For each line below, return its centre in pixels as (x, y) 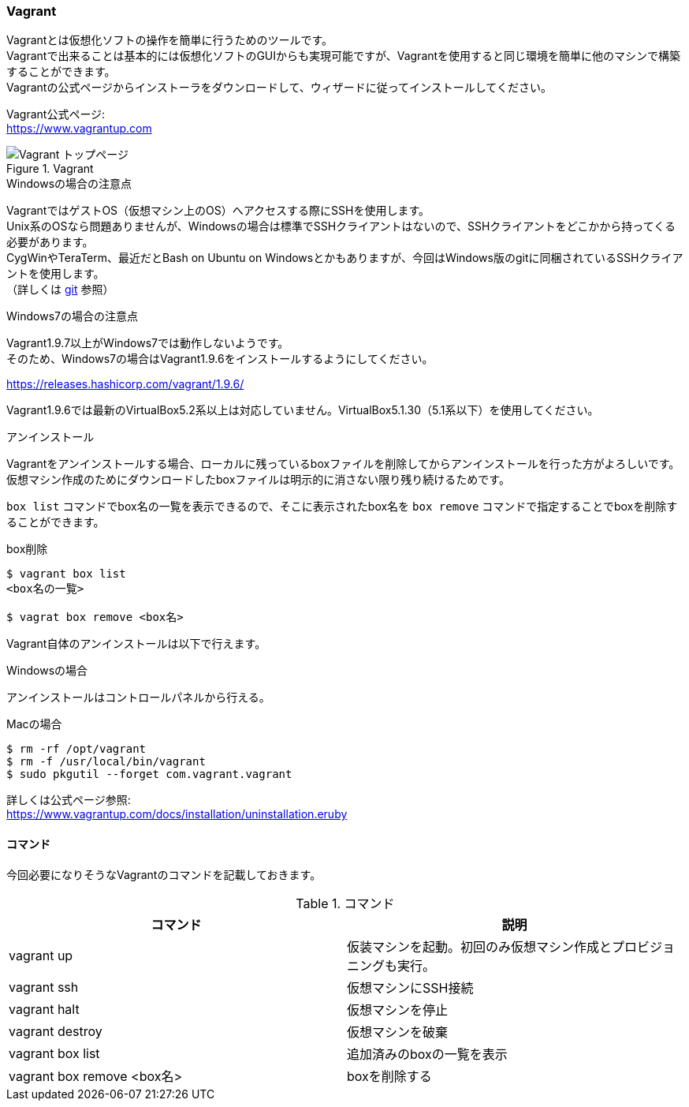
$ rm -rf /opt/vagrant (76, 749)
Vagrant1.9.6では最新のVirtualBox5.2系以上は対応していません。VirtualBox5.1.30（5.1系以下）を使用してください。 (303, 410)
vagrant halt (44, 1009)
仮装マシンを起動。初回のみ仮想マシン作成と (480, 946)
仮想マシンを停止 (398, 1010)
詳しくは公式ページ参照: (69, 800)
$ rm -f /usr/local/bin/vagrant (106, 762)
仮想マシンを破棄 (398, 1032)
